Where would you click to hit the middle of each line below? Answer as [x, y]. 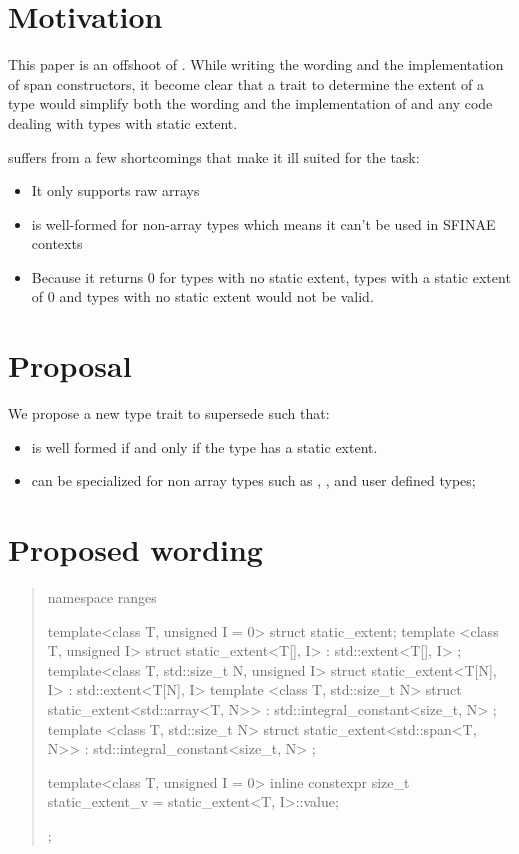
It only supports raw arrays [115, 190]
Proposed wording [135, 549]
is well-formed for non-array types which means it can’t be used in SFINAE [263, 223]
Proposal [70, 365]
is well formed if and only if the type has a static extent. [204, 446]
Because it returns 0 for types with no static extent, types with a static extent [271, 276]
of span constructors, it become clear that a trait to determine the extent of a [246, 83]
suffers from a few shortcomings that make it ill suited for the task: [214, 156]
